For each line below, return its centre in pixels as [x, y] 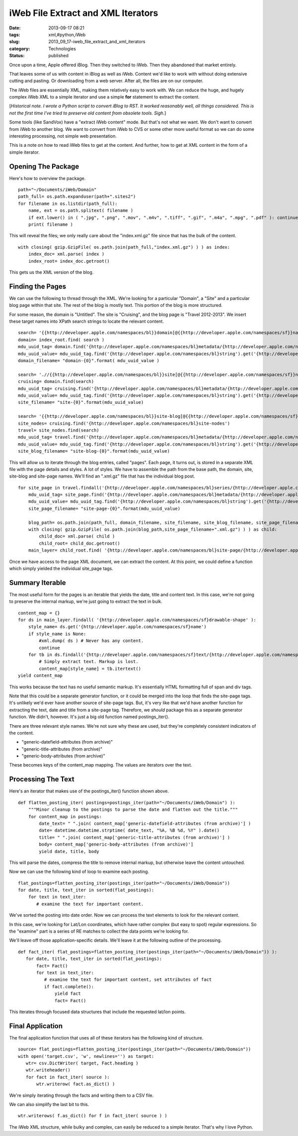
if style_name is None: [57, 634]
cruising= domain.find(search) [56, 381]
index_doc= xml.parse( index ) [66, 254]
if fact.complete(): [69, 987]
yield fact [68, 994]
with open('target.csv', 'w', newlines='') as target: [86, 1056]
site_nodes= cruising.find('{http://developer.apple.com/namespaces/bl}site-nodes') [124, 423]
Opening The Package [44, 166]
